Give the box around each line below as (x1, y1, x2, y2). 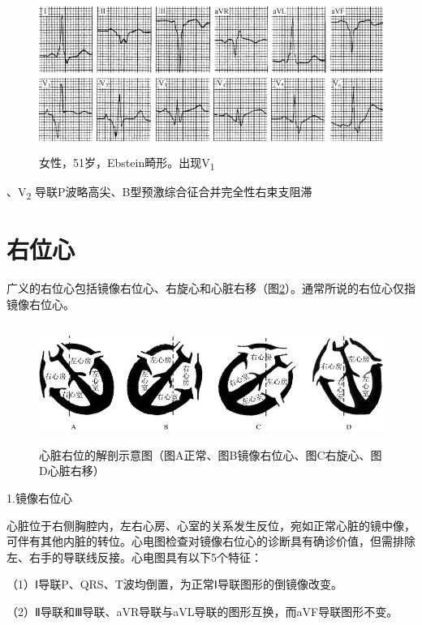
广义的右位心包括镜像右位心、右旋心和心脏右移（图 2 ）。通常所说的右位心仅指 (6, 279, 416, 296)
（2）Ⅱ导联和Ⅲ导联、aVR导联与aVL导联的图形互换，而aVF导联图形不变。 (6, 602, 398, 619)
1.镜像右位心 (6, 489, 72, 506)
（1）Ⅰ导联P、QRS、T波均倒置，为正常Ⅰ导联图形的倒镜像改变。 (6, 576, 342, 593)
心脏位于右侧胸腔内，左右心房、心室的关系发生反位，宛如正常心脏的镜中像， (6, 516, 416, 533)
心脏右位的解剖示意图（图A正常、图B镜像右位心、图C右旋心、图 (39, 446, 382, 463)
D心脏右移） (39, 462, 105, 479)
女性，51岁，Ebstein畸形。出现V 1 (39, 153, 215, 173)
